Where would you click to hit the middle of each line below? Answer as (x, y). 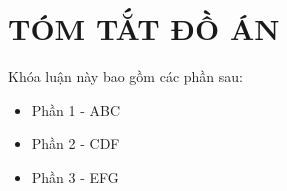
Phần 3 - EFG (75, 176)
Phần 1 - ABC (76, 109)
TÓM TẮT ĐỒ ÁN (144, 28)
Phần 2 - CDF (75, 143)
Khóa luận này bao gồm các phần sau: (125, 76)
